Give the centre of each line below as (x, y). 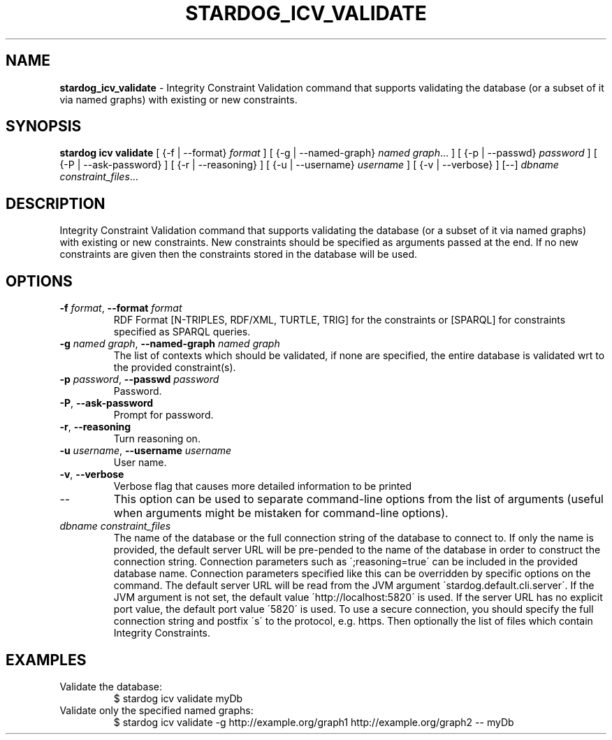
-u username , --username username (146, 451)
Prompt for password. (163, 415)
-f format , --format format (121, 308)
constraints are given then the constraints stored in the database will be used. (239, 254)
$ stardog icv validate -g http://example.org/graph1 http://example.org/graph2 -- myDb (314, 722)
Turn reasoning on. (157, 439)
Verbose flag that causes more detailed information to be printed (262, 486)
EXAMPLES (46, 660)
